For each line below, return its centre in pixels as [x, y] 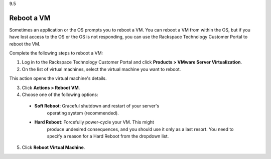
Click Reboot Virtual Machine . [53, 147]
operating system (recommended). [83, 113]
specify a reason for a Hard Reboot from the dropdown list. [108, 136]
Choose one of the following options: [60, 94]
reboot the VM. [25, 44]
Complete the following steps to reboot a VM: [56, 53]
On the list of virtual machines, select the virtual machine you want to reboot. [101, 69]
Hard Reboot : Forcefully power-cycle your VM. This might [94, 122]
